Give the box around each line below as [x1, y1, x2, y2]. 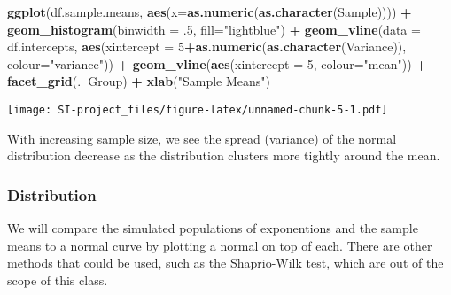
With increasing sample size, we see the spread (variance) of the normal [7, 128, 397, 147]
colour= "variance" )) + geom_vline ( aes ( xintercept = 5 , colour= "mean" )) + [7, 54, 427, 73]
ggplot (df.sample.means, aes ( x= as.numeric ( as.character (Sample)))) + [7, 3, 412, 20]
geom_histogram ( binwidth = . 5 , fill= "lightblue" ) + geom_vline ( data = [7, 19, 421, 38]
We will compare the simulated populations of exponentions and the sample [7, 219, 418, 237]
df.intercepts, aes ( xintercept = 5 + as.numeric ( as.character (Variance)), [7, 37, 407, 56]
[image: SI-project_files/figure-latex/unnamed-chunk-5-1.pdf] [7, 103, 388, 116]
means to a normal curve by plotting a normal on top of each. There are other [7, 236, 432, 254]
